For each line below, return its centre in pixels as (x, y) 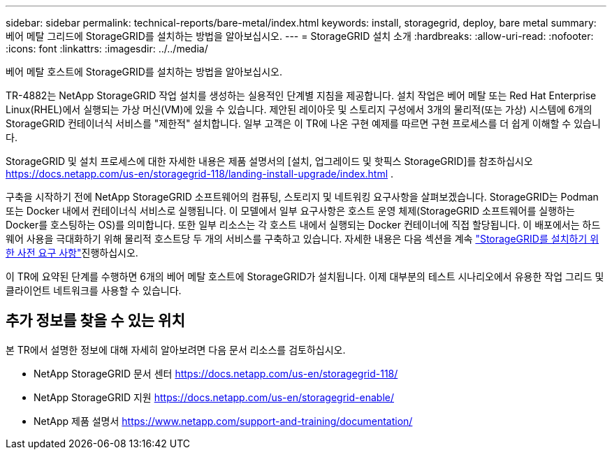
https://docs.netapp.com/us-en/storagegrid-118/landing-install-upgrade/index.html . (200, 174)
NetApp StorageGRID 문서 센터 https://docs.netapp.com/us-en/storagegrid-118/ (216, 373)
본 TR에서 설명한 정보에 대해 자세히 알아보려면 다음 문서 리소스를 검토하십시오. (176, 349)
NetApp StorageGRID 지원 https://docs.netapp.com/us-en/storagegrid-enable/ (214, 397)
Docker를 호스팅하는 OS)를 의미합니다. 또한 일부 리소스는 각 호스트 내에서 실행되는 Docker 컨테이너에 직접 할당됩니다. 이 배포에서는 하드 (303, 225)
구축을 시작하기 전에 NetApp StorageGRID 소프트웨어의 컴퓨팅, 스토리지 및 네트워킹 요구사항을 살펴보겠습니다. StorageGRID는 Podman (302, 197)
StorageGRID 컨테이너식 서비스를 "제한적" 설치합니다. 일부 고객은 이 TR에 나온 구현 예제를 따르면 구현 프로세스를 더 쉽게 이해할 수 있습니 (303, 123)
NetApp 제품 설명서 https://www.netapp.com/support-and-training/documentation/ (223, 421)
